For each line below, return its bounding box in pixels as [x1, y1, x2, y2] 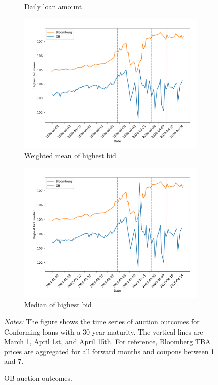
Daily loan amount [24, 1, 82, 11]
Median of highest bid [24, 299, 92, 310]
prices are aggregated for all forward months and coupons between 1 [4, 346, 215, 356]
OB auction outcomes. [4, 372, 72, 383]
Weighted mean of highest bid [24, 150, 116, 160]
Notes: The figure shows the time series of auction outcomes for [4, 316, 200, 326]
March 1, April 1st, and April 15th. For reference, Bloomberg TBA [4, 336, 211, 347]
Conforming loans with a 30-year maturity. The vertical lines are [4, 326, 203, 337]
